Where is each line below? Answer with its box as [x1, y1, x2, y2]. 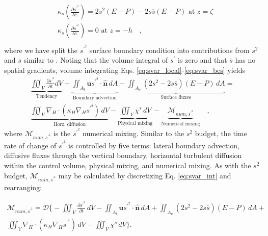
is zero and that [178, 55, 227, 65]
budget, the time [195, 127, 247, 138]
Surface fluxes [160, 94, 191, 100]
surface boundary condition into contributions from [89, 44, 250, 55]
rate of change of [4, 140, 57, 150]
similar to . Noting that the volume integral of [23, 55, 168, 65]
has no [235, 55, 256, 65]
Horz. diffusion [53, 122, 86, 127]
